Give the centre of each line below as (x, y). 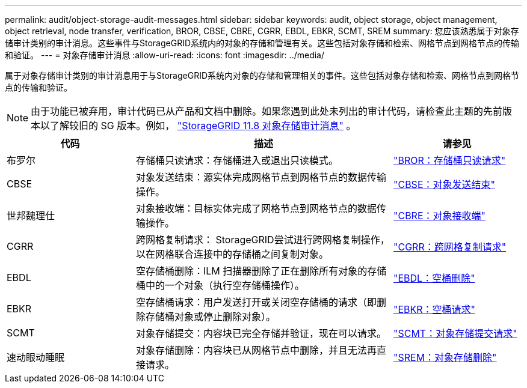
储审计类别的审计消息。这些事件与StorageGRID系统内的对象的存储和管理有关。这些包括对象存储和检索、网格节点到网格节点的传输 (262, 43)
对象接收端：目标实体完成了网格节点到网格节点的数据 (257, 208)
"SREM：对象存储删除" (445, 357)
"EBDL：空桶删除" (434, 278)
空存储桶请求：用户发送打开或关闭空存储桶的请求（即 (257, 302)
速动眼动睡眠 (36, 357)
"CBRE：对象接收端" (439, 216)
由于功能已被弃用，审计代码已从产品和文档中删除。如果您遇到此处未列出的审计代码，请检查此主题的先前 (267, 111)
